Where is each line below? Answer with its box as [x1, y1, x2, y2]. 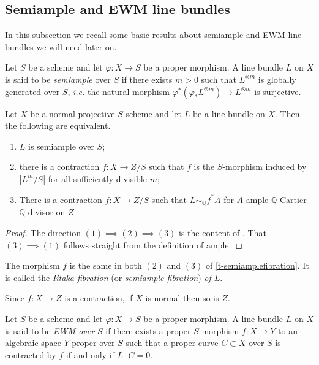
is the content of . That [179, 226, 266, 239]
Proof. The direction [5, 226, 81, 239]
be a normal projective [30, 107, 115, 120]
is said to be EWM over [5, 324, 95, 337]
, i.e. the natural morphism [67, 85, 170, 98]
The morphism [5, 259, 60, 272]
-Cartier [277, 193, 307, 206]
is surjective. [254, 85, 301, 98]
